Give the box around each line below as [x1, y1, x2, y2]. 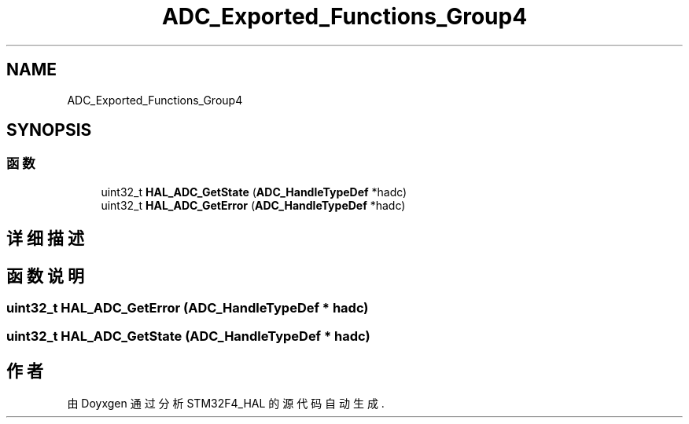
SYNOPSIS [6, 120, 92, 141]
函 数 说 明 [6, 265, 84, 286]
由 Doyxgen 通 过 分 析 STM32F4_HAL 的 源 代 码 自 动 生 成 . [67, 397, 385, 411]
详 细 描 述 [6, 228, 84, 249]
